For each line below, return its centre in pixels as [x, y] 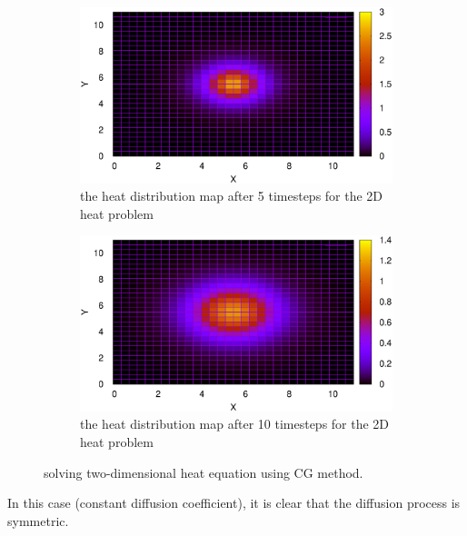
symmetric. [38, 520]
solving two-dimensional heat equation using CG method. [204, 472]
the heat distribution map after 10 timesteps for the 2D [235, 424]
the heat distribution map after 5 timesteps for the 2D [232, 196]
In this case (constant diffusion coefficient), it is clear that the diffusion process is [234, 503]
